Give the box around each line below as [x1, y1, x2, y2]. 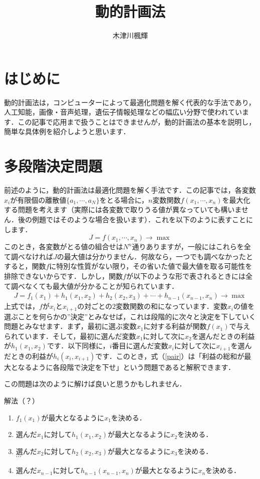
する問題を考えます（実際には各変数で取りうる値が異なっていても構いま [4, 204, 241, 215]
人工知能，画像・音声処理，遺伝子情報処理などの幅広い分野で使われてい [4, 107, 242, 117]
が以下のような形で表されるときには [126, 270, 245, 281]
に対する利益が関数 [143, 321, 207, 331]
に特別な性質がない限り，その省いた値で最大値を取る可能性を [49, 261, 252, 271]
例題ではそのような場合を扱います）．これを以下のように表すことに [32, 214, 253, 224]
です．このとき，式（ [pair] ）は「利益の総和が [95, 350, 244, 361]
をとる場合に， [99, 194, 148, 205]
